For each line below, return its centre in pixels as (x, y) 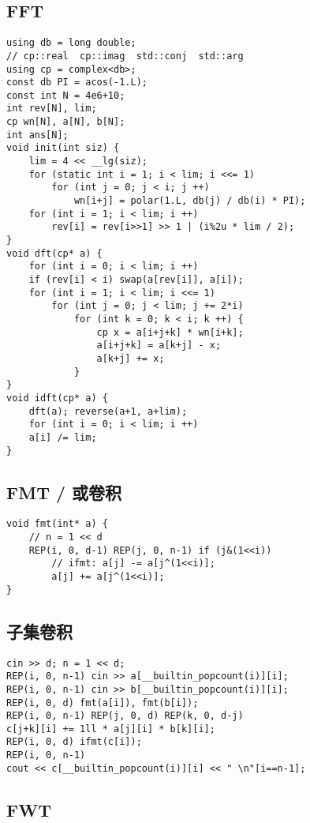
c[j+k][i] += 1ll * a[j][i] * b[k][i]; (111, 729)
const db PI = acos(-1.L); (77, 83)
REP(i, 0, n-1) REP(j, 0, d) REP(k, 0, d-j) (125, 716)
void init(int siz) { (63, 148)
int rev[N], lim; (52, 109)
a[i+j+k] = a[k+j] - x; (159, 346)
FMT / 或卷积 (64, 492)
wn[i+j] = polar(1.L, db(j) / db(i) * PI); (190, 201)
